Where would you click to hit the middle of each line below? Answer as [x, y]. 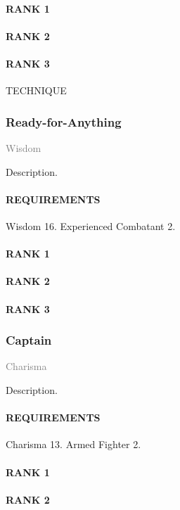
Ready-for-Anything [64, 121]
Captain [29, 340]
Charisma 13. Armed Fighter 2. [73, 444]
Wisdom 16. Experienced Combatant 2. [91, 225]
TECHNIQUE [36, 90]
